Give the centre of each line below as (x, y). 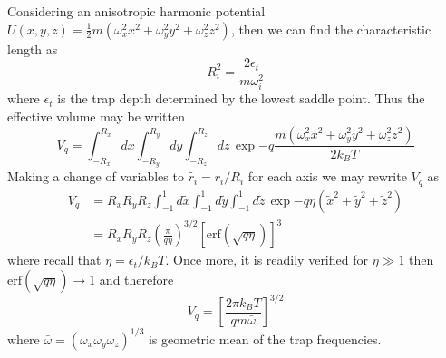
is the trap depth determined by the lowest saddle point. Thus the (241, 98)
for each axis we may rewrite (327, 176)
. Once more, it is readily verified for (267, 260)
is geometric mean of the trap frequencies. (265, 339)
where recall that (54, 260)
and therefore (136, 279)
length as (33, 48)
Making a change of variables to (96, 176)
